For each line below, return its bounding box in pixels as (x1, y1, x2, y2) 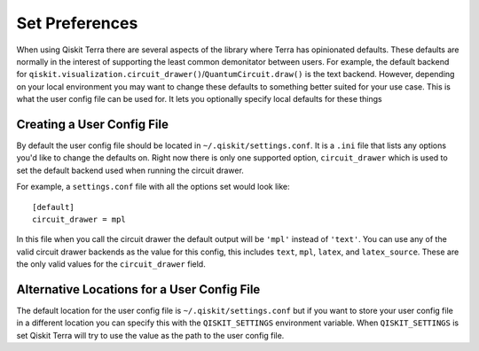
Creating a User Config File (16, 116, 169, 132)
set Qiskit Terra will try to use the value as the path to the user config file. (16, 330, 285, 340)
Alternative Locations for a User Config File (16, 282, 261, 297)
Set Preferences (16, 13, 138, 33)
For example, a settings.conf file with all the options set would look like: (16, 182, 290, 192)
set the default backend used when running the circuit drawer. (16, 165, 244, 175)
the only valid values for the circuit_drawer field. (16, 259, 206, 269)
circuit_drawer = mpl (32, 214, 126, 224)
